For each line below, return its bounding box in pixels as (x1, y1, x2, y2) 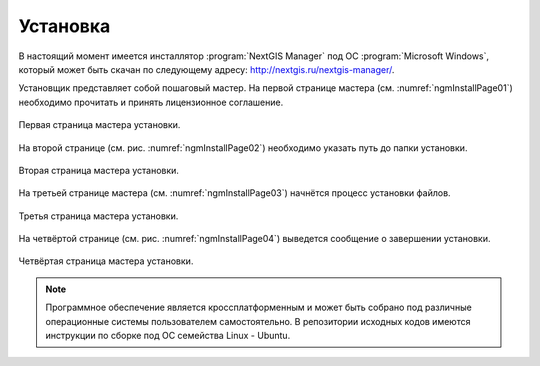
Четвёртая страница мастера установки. (18, 255, 194, 267)
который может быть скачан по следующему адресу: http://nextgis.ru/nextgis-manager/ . (18, 63, 395, 75)
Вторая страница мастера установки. (18, 164, 180, 176)
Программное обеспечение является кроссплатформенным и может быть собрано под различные (45, 301, 472, 314)
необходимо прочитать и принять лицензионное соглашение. (18, 96, 284, 108)
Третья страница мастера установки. (18, 210, 179, 222)
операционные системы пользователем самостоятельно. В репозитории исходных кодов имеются (45, 315, 471, 327)
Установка (18, 15, 111, 37)
